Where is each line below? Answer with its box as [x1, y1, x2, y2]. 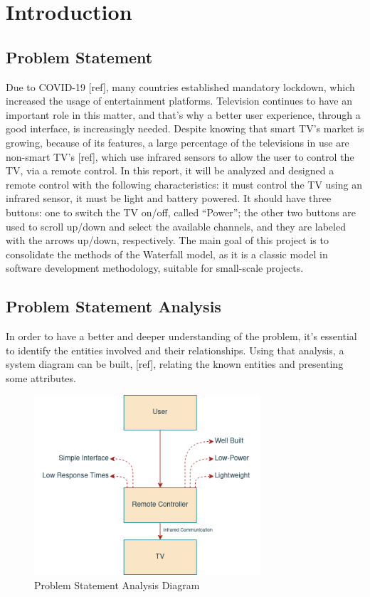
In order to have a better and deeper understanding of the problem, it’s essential [6, 329, 357, 344]
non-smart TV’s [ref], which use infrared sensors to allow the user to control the [6, 149, 354, 164]
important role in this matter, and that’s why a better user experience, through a [6, 107, 361, 122]
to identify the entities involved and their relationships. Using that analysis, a [6, 342, 344, 357]
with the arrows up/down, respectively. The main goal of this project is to [6, 233, 329, 248]
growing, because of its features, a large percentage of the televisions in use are [6, 134, 349, 149]
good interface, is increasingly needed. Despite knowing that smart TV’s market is [6, 121, 364, 136]
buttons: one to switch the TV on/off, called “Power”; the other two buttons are [6, 204, 356, 219]
